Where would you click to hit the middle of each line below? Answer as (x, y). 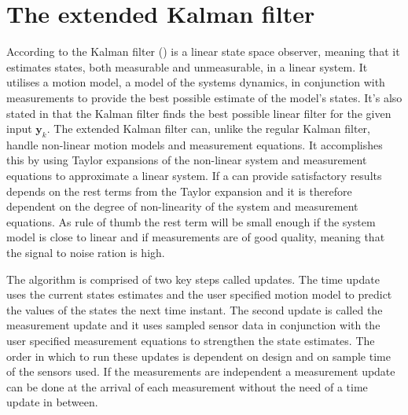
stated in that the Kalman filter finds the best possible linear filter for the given (199, 113)
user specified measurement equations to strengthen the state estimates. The (191, 341)
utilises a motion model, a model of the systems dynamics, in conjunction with (196, 82)
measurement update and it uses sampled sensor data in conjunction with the (193, 325)
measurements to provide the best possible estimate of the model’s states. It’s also (204, 97)
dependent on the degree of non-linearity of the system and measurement (182, 206)
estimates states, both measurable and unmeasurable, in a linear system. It (187, 66)
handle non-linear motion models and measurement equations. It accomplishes (195, 144)
